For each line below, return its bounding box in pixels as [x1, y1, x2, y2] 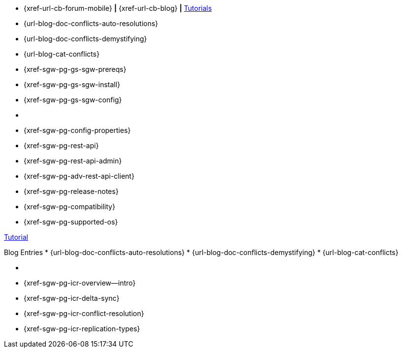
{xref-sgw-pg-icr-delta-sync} [24, 294, 120, 302]
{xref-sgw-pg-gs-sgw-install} [24, 80, 121, 89]
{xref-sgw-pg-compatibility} [24, 202, 116, 211]
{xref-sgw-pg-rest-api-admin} [24, 157, 122, 165]
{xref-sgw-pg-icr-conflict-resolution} [24, 309, 144, 318]
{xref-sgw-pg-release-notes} [24, 187, 119, 195]
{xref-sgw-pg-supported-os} [24, 218, 118, 226]
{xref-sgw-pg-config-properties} [24, 126, 131, 134]
